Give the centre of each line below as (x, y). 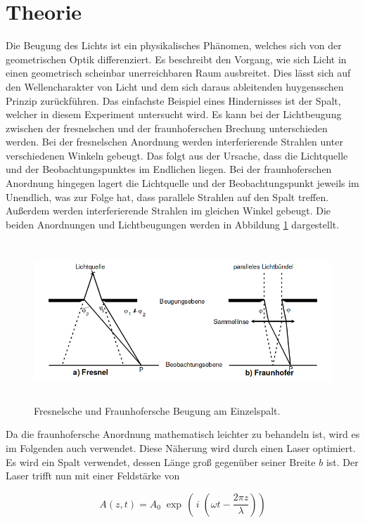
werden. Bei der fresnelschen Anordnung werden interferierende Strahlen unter (174, 142)
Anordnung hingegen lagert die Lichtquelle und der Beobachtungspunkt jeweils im (182, 183)
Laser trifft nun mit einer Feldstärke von (93, 476)
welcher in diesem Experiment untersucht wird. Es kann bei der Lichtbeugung (174, 114)
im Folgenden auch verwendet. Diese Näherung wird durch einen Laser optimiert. (181, 447)
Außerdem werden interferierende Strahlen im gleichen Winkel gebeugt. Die (168, 211)
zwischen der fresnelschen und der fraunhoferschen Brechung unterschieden (167, 128)
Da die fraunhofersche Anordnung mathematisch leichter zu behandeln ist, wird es (183, 434)
